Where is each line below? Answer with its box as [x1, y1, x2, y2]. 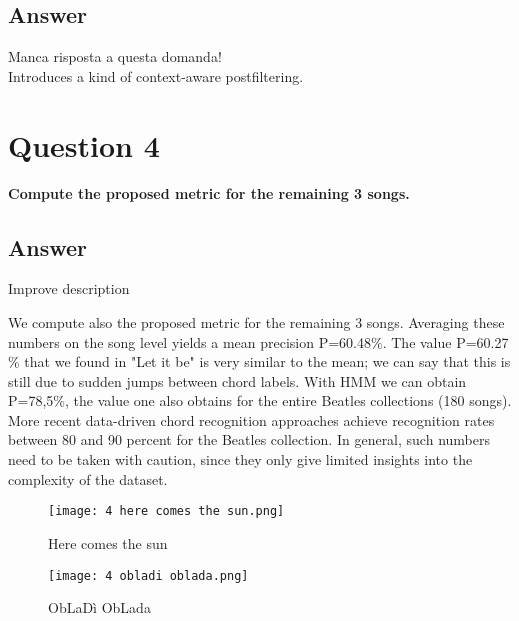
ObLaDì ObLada [48, 597, 151, 618]
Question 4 [8, 124, 160, 165]
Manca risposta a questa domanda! [8, 46, 222, 67]
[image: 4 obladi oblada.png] [48, 568, 249, 583]
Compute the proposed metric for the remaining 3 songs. [8, 182, 410, 203]
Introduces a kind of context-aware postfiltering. [8, 65, 304, 86]
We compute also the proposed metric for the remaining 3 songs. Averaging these [8, 311, 505, 332]
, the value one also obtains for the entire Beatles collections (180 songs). [65, 390, 512, 411]
